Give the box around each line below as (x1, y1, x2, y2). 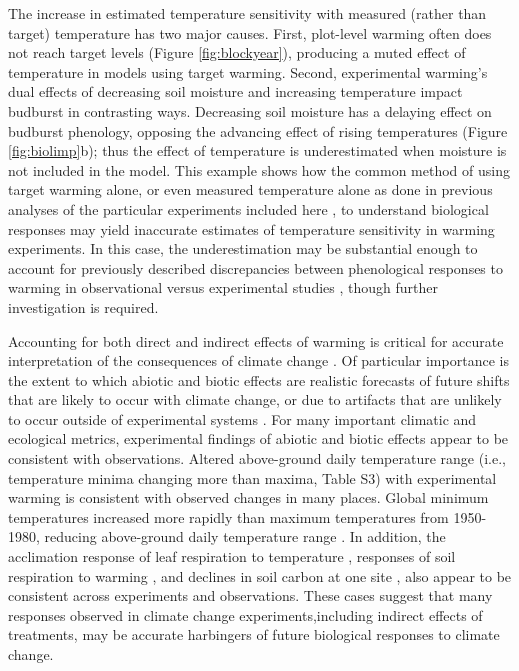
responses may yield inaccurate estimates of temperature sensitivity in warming (8, 218, 495, 239)
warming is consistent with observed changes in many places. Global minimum (8, 487, 489, 508)
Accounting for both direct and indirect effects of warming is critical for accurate (8, 330, 504, 351)
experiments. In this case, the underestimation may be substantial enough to (8, 238, 478, 259)
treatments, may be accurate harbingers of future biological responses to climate (8, 624, 500, 645)
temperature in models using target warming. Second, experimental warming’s (8, 61, 488, 82)
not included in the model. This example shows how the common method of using (8, 159, 510, 180)
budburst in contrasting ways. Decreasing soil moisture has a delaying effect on (8, 100, 492, 121)
